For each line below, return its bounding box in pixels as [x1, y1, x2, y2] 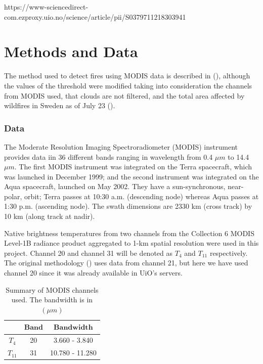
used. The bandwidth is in [11, 294, 93, 305]
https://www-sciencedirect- [4, 2, 89, 12]
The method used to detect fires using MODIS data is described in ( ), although [4, 70, 250, 81]
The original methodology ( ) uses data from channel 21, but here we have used [4, 257, 248, 268]
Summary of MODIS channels [6, 284, 99, 295]
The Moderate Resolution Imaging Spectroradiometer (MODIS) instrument [4, 141, 238, 152]
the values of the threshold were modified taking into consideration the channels [4, 80, 252, 90]
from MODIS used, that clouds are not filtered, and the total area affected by [4, 90, 245, 101]
